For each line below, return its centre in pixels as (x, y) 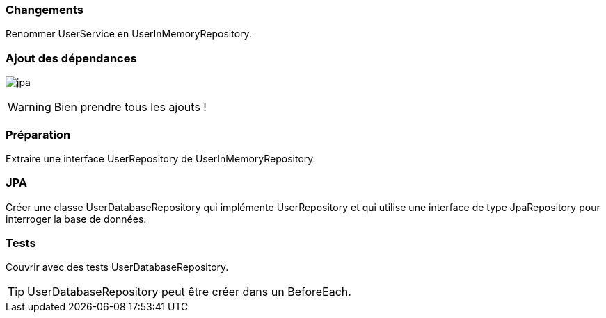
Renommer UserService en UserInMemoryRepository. (129, 34)
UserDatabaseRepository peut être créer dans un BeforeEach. (189, 292)
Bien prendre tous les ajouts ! (130, 107)
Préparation (38, 134)
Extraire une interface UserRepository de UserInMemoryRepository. (161, 158)
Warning (30, 107)
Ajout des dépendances (71, 58)
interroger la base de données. (76, 219)
